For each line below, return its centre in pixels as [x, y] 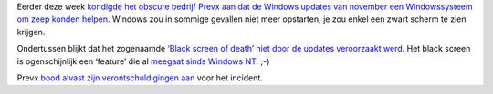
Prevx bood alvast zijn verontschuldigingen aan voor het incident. [140, 78]
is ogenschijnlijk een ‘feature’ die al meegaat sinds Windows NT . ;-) [143, 61]
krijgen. [31, 32]
